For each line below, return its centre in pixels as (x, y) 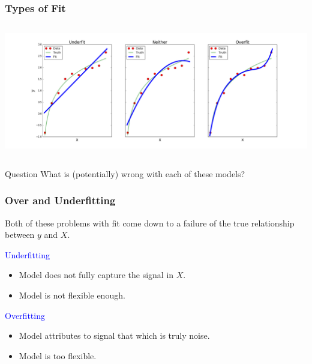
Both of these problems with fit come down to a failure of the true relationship (150, 223)
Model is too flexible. (58, 355)
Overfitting (25, 315)
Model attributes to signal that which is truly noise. (114, 335)
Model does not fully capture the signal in (96, 275)
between (20, 235)
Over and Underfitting (60, 200)
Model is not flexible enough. (72, 295)
